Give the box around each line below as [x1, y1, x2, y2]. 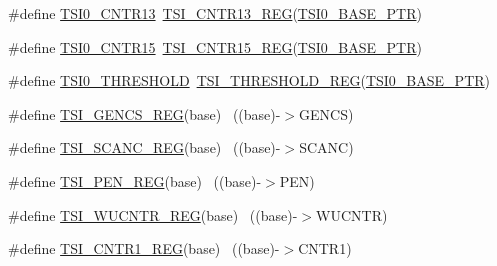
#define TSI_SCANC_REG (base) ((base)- [8, 137, 281, 158]
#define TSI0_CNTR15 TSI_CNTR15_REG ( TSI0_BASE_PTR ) [8, 36, 422, 57]
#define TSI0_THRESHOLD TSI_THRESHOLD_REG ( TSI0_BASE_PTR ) [8, 70, 490, 91]
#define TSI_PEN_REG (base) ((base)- [8, 170, 262, 191]
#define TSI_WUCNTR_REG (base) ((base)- [8, 204, 298, 225]
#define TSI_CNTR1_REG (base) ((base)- [8, 238, 280, 259]
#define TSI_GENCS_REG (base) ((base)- [8, 103, 281, 124]
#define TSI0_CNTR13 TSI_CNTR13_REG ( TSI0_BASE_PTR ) [8, 3, 422, 23]
